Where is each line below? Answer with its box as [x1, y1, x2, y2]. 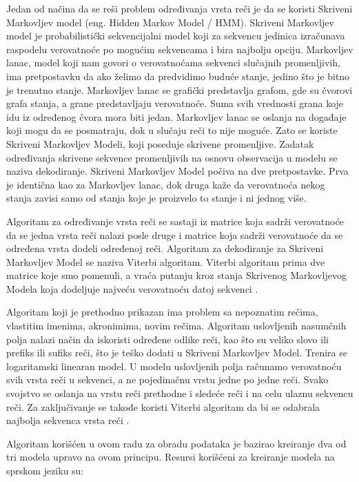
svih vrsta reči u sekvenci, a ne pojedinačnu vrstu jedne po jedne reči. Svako [6, 372, 329, 387]
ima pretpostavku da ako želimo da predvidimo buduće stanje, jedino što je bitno [6, 68, 350, 83]
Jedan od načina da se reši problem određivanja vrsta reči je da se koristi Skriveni [6, 1, 353, 15]
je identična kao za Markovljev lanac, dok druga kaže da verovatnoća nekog [6, 177, 325, 191]
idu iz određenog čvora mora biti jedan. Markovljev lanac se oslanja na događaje [6, 109, 347, 124]
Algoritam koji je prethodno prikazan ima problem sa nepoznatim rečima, [6, 305, 318, 319]
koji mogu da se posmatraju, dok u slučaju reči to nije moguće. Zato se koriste [6, 123, 338, 137]
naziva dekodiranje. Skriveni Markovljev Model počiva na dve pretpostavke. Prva [6, 164, 349, 178]
